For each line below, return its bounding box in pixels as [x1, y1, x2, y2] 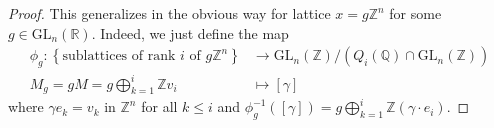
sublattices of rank [62, 49, 176, 64]
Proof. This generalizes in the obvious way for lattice [8, 3, 331, 23]
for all [141, 96, 178, 117]
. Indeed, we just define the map [91, 22, 289, 43]
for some [389, 3, 442, 23]
